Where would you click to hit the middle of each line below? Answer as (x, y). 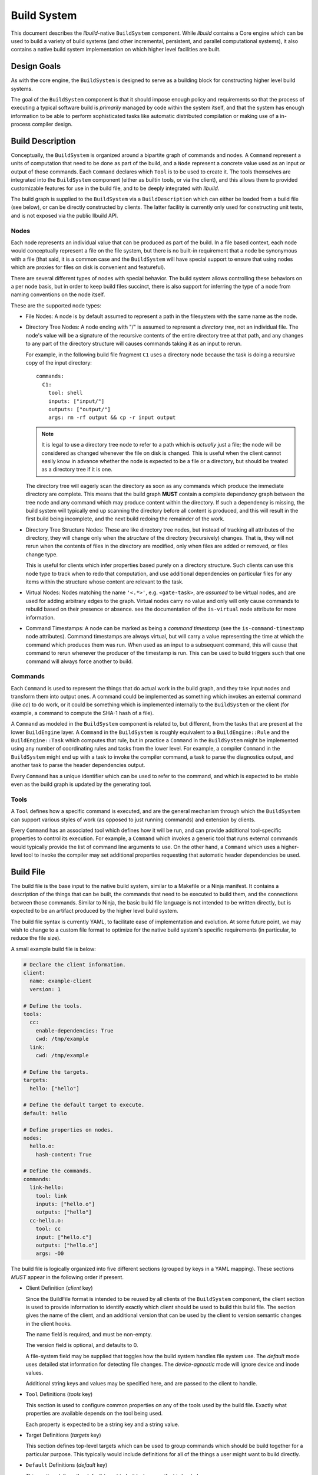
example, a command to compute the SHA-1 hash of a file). (82, 713)
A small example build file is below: (54, 949)
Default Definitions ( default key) (67, 1465)
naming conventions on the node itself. (58, 294)
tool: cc (48, 1229)
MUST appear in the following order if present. (67, 1277)
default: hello (45, 1113)
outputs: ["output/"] (79, 409)
